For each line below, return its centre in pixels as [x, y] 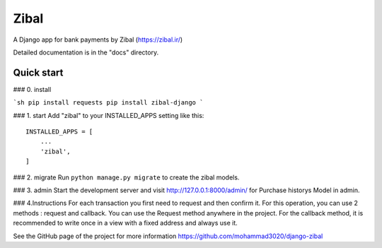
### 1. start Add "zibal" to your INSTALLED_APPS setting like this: [109, 115]
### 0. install [32, 89]
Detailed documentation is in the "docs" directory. [86, 52]
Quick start [38, 72]
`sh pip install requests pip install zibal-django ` [108, 103]
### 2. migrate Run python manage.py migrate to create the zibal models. [126, 177]
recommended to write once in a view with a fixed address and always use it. [126, 223]
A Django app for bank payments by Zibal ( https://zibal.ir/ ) [98, 40]
